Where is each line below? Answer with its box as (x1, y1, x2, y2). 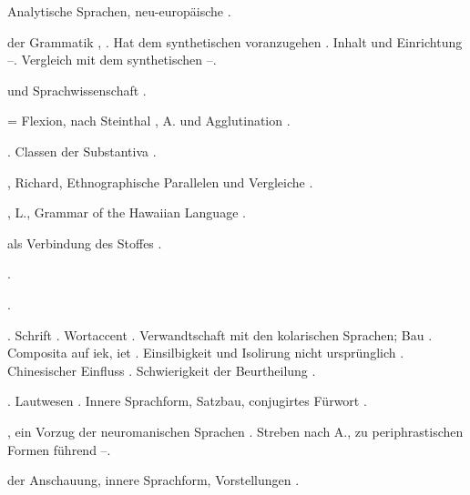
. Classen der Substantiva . (7, 141, 157, 160)
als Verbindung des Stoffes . (7, 233, 162, 252)
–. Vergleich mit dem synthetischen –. (7, 50, 217, 69)
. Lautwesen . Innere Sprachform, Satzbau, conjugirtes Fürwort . (7, 391, 367, 410)
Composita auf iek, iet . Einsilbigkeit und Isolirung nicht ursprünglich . (7, 343, 404, 362)
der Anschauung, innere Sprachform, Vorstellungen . (7, 470, 300, 490)
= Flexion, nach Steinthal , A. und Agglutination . (7, 111, 291, 130)
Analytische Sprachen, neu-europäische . (7, 2, 231, 20)
